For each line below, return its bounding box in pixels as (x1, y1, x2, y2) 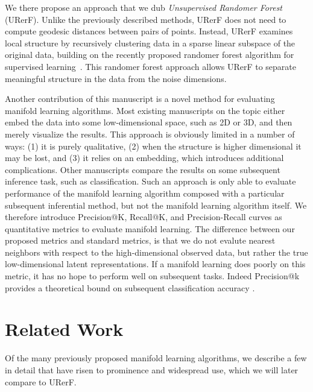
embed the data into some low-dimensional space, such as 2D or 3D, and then (5, 116, 292, 128)
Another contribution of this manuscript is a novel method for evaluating (5, 92, 275, 105)
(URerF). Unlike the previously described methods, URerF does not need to (5, 13, 286, 25)
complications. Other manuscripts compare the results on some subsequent (5, 163, 280, 175)
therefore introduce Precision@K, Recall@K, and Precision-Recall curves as (5, 210, 282, 223)
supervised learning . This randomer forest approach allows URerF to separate (5, 60, 297, 72)
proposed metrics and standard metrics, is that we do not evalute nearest (5, 234, 276, 247)
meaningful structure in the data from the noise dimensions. (5, 72, 227, 84)
